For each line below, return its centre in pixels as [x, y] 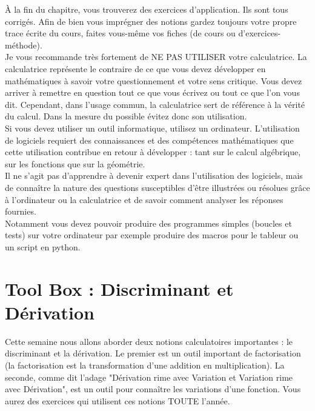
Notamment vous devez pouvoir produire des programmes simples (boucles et [148, 223]
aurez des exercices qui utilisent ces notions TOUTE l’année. [118, 400]
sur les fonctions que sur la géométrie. [75, 163]
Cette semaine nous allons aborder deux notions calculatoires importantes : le [149, 341]
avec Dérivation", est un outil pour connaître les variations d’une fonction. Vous [153, 389]
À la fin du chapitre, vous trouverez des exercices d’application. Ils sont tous [147, 9]
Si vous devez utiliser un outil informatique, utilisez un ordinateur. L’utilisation [152, 128]
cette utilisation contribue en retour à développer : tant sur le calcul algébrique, [153, 152]
